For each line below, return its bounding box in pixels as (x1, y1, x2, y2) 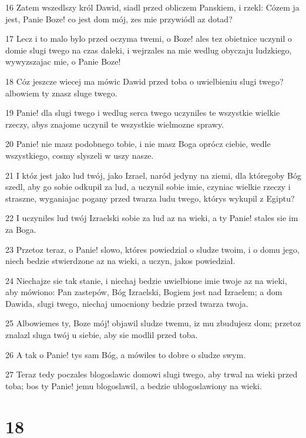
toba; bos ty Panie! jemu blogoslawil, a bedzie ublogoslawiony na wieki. (5, 379, 262, 392)
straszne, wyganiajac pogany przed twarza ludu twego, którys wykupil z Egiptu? (5, 192, 295, 204)
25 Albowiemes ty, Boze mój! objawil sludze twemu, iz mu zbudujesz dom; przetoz (5, 317, 301, 329)
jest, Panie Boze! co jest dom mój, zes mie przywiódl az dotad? (5, 12, 233, 25)
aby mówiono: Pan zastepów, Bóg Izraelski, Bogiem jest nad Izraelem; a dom (5, 286, 283, 298)
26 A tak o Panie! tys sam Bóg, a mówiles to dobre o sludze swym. (5, 348, 246, 360)
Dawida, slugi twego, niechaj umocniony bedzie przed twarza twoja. (5, 297, 248, 309)
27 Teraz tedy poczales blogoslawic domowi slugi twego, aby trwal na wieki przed (5, 368, 298, 380)
